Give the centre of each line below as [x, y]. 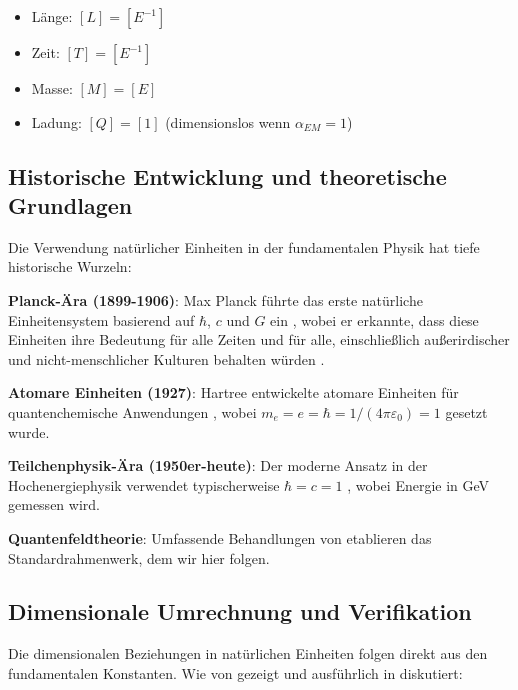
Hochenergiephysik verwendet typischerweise [144, 484]
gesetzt [466, 411]
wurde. [29, 431]
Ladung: [56, 121]
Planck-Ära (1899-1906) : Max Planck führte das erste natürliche [215, 299]
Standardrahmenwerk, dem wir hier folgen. [139, 557]
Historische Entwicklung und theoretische [227, 175]
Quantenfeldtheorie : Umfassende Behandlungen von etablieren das [220, 537]
